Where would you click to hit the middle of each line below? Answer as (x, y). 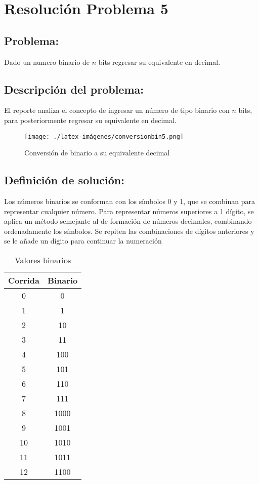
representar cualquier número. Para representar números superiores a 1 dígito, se (129, 211)
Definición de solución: (64, 180)
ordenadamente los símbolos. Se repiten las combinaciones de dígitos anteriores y (129, 231)
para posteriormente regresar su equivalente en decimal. (90, 120)
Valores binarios (43, 260)
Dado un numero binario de (47, 62)
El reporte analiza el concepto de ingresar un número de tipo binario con (117, 110)
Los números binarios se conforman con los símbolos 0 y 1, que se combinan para (129, 201)
